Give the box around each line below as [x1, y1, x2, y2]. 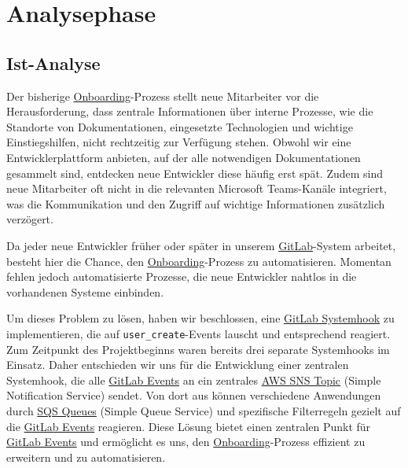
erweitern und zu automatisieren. [6, 448, 166, 465]
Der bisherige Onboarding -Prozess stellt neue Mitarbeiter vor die [6, 87, 319, 104]
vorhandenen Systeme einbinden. [6, 283, 164, 300]
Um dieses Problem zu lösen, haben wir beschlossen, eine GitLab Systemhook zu [6, 310, 395, 326]
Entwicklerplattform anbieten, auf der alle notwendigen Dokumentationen [6, 149, 361, 165]
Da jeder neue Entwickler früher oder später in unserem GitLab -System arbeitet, [6, 237, 396, 253]
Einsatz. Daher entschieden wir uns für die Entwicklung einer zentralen [6, 356, 349, 373]
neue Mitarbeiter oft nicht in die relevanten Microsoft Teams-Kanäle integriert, [6, 180, 387, 197]
